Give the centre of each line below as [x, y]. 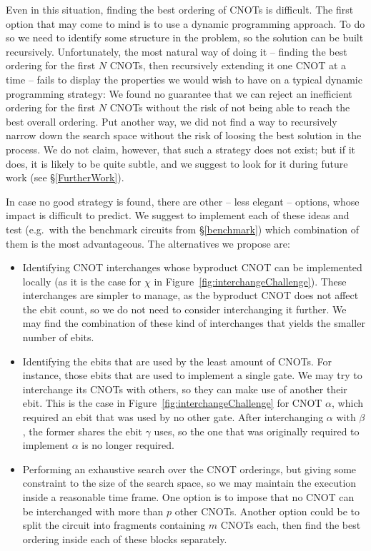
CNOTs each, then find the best [291, 525]
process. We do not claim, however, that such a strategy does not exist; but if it [180, 149]
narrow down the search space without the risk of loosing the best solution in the [184, 135]
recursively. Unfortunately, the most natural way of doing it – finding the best [177, 51]
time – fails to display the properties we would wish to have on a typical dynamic [184, 79]
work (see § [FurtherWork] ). [65, 177]
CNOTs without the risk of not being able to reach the [230, 107]
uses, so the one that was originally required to [257, 431]
